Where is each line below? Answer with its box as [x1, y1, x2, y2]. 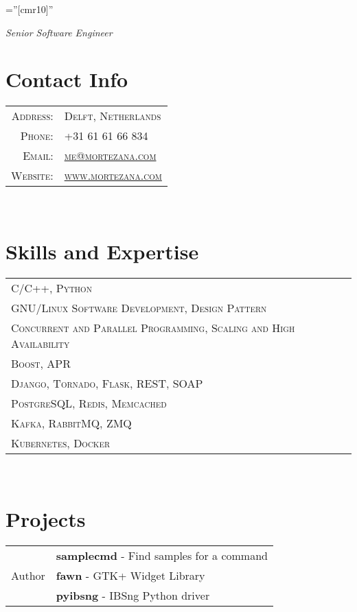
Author [11, 567, 45, 583]
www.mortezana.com [64, 167, 162, 184]
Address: [11, 108, 54, 124]
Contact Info [5, 65, 128, 93]
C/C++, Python [11, 280, 92, 296]
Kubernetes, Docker [11, 435, 111, 451]
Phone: [20, 128, 54, 144]
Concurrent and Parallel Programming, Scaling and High [11, 320, 295, 336]
